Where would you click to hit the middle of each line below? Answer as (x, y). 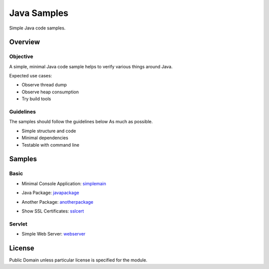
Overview (25, 42)
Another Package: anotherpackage (58, 202)
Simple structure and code (49, 131)
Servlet (18, 224)
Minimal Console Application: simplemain (64, 183)
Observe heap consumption (50, 92)
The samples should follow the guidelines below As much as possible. (81, 122)
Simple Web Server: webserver (54, 234)
